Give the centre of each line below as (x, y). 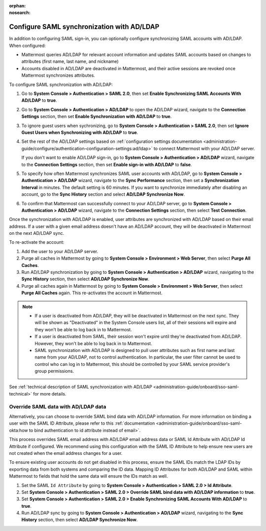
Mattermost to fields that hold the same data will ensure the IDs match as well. (88, 476)
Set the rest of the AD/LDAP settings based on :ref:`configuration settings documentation (112, 141)
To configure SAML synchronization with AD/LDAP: (61, 85)
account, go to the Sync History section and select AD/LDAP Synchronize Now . (103, 194)
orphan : (17, 6)
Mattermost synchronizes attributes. (58, 75)
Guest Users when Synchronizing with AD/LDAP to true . (80, 132)
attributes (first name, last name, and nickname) (70, 61)
